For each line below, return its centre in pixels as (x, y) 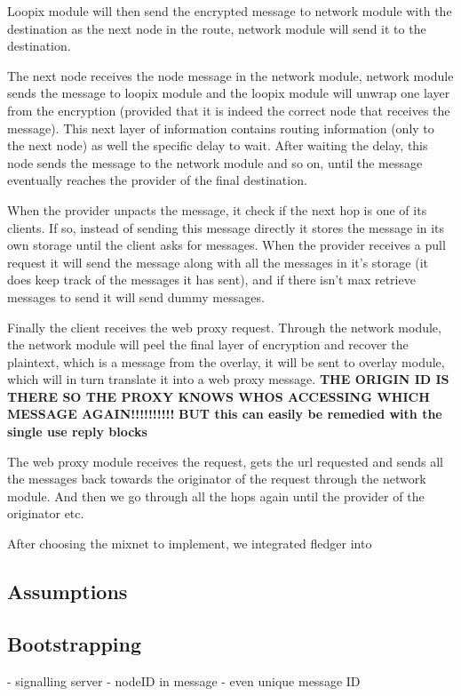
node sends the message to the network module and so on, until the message (215, 162)
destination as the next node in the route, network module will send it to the (217, 28)
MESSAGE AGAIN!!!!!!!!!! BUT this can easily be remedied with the (225, 414)
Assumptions (68, 592)
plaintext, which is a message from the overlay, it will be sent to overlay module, (226, 361)
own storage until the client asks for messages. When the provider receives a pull (227, 245)
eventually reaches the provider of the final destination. (157, 180)
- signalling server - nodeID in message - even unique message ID (184, 680)
